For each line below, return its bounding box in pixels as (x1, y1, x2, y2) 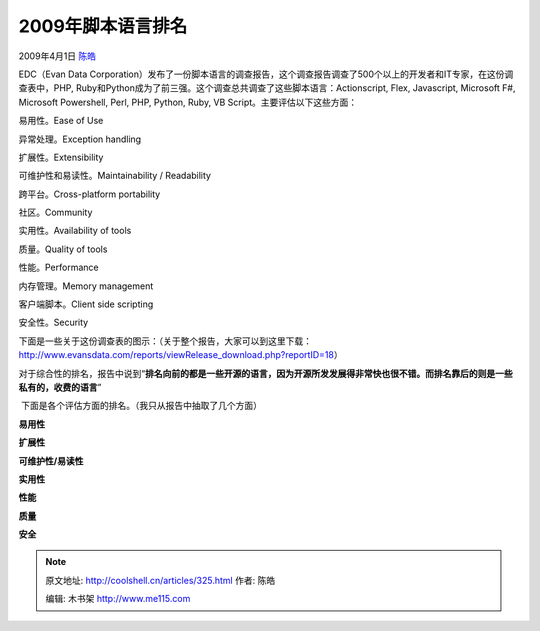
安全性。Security (18, 316, 89, 329)
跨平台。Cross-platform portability (18, 188, 161, 200)
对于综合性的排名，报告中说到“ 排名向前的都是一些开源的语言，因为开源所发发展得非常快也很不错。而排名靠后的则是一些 (18, 367, 514, 379)
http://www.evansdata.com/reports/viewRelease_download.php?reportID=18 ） (18, 349, 344, 361)
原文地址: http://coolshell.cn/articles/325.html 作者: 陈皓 (45, 574, 276, 586)
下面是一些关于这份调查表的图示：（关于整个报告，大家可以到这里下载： (18, 335, 312, 347)
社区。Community (18, 206, 93, 219)
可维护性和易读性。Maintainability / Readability (18, 170, 212, 182)
